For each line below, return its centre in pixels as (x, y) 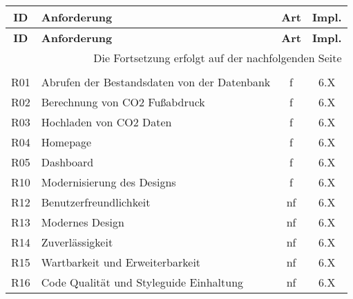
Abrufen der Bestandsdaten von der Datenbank (156, 82)
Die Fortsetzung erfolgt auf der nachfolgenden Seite (218, 58)
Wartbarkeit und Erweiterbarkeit (121, 262)
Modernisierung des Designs (108, 182)
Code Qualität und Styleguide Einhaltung (142, 282)
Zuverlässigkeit (77, 242)
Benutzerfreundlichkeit (96, 202)
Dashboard (67, 162)
